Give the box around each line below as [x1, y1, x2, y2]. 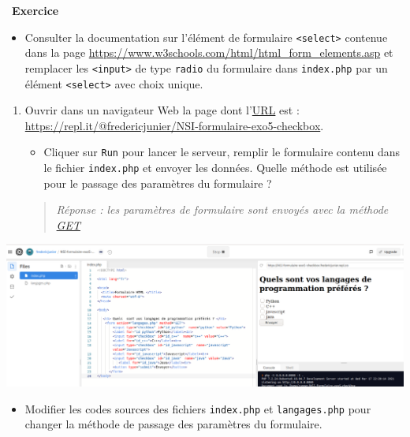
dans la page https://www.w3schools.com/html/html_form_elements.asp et [24, 44, 393, 61]
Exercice [12, 2, 59, 18]
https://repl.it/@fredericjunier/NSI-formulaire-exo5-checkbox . [24, 117, 324, 133]
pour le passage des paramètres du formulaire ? [43, 174, 272, 191]
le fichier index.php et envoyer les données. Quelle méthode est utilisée [43, 159, 387, 175]
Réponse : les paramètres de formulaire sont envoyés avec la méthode [56, 201, 389, 218]
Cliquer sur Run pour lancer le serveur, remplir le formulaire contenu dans [43, 144, 401, 160]
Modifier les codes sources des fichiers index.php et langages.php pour [24, 400, 371, 416]
